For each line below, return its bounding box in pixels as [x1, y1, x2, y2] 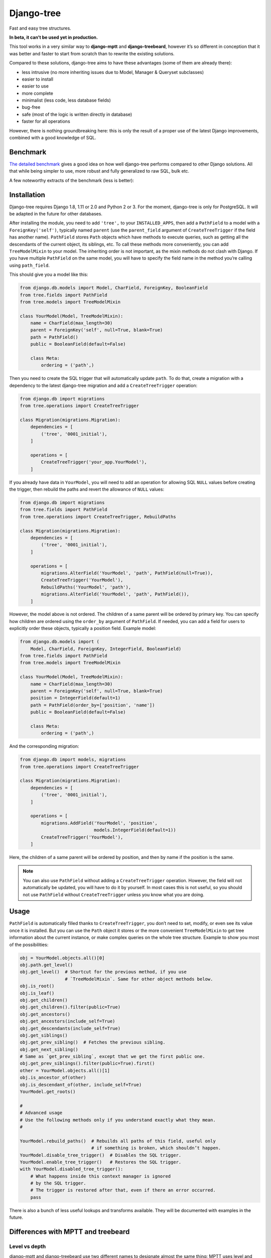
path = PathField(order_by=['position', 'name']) [30, 702, 155, 708]
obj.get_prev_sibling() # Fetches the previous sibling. [20, 1040, 166, 1045]
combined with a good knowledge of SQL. [9, 135, 96, 141]
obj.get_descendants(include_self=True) [20, 1026, 120, 1031]
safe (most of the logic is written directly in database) [22, 111, 132, 117]
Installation [9, 190, 45, 199]
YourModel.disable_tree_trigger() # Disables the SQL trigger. [20, 1152, 182, 1158]
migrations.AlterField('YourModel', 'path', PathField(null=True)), [41, 570, 213, 576]
